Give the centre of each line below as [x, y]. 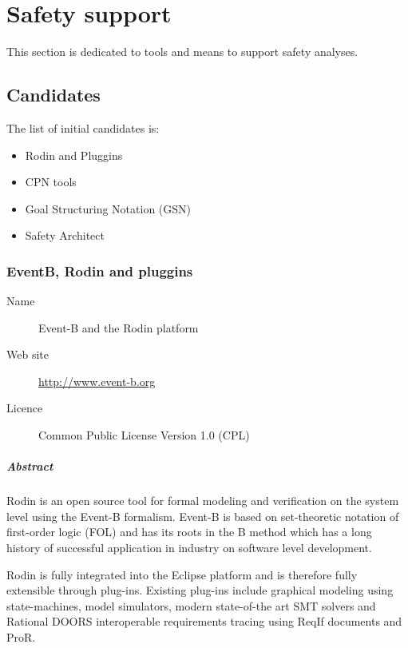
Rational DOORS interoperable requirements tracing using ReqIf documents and [204, 621]
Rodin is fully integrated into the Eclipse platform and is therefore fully [182, 574]
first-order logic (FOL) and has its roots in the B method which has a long [189, 532]
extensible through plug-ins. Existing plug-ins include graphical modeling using [200, 590]
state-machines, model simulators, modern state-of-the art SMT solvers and [191, 605]
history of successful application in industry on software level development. [189, 548]
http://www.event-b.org [97, 381]
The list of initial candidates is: [83, 127]
